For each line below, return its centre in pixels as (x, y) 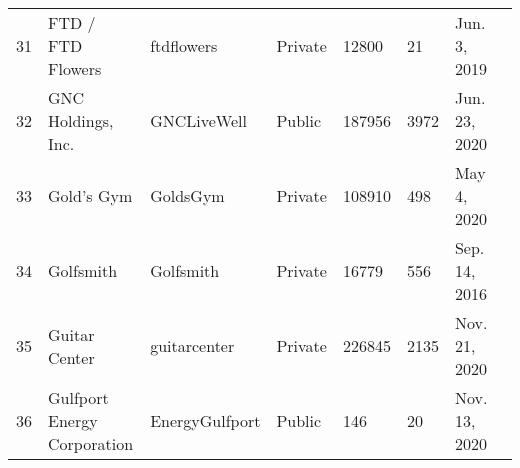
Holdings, (81, 120)
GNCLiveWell (198, 120)
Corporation (91, 443)
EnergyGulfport (205, 420)
